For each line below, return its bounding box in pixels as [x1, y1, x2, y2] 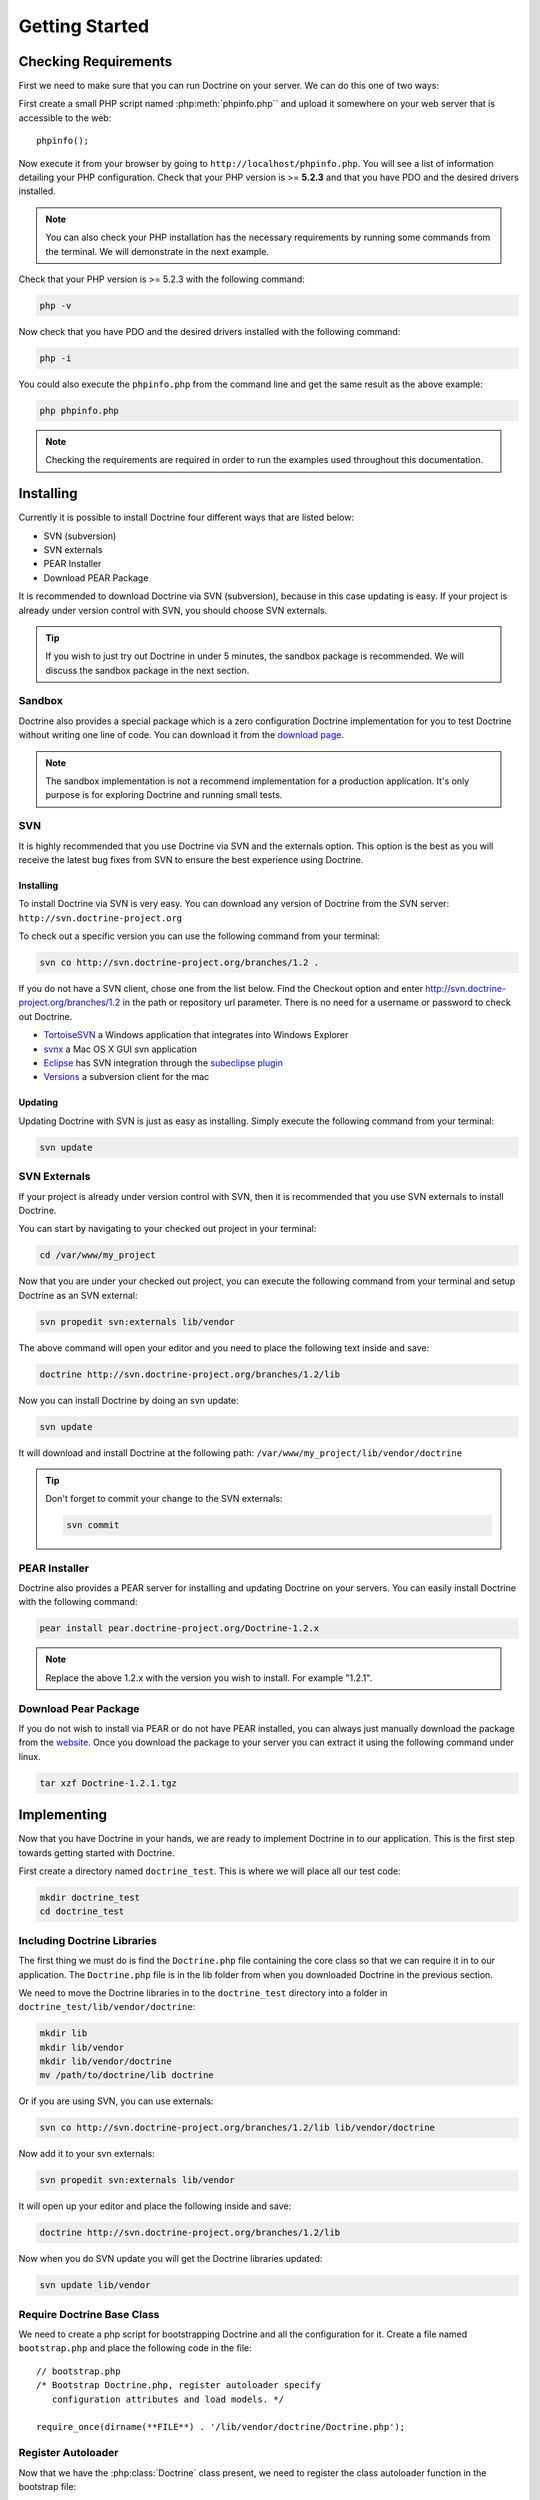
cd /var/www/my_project [39, 1250, 157, 1261]
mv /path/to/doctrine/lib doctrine [39, 2070, 214, 2081]
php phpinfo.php [39, 405, 120, 416]
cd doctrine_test [39, 1906, 125, 1917]
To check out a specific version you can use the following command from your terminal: [18, 930, 380, 942]
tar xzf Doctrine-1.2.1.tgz [39, 1777, 177, 1789]
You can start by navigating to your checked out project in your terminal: [18, 1223, 317, 1235]
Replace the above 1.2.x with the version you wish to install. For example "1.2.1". [45, 1671, 373, 1684]
